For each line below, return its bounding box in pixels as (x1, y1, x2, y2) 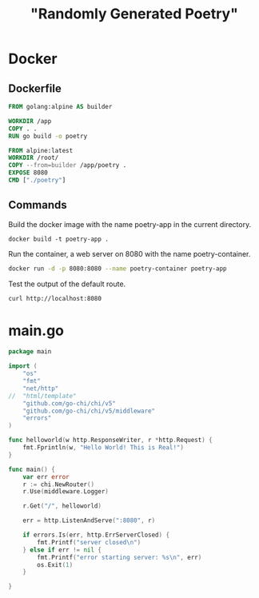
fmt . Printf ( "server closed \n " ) (37, 538, 141, 546)
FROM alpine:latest (8, 146, 74, 154)
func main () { (8, 465, 56, 473)
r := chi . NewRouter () (22, 480, 94, 488)
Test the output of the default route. (8, 279, 126, 289)
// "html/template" (8, 392, 78, 400)
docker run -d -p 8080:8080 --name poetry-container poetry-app (8, 265, 227, 273)
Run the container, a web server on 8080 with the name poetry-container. (8, 249, 251, 258)
